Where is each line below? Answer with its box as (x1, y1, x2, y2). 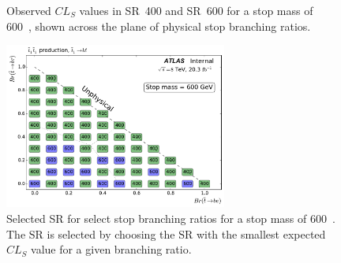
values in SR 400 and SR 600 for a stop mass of (79, 2, 313, 18)
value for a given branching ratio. (31, 241, 192, 257)
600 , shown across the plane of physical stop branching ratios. (6, 17, 311, 34)
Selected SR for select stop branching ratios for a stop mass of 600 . (6, 209, 335, 226)
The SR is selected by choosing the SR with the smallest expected (6, 225, 326, 242)
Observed (6, 2, 51, 18)
